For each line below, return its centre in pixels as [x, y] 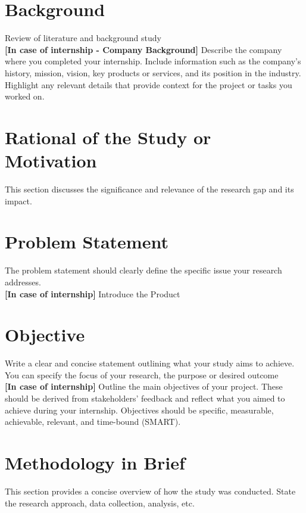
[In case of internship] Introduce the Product [93, 293]
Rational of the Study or [108, 137]
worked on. [25, 96]
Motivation [51, 161]
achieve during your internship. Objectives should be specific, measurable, [139, 410]
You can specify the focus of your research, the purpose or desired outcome [142, 374]
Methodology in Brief [95, 462]
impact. [18, 200]
